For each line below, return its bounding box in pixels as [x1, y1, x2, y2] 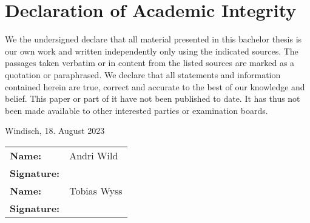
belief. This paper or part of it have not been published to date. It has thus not [5, 92, 300, 105]
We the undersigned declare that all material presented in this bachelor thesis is [5, 33, 302, 45]
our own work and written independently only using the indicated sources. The [5, 44, 298, 57]
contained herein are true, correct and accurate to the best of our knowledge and [5, 80, 305, 93]
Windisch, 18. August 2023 [5, 124, 105, 137]
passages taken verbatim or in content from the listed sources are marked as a [5, 56, 295, 69]
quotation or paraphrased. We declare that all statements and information [5, 68, 281, 81]
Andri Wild [69, 148, 118, 162]
